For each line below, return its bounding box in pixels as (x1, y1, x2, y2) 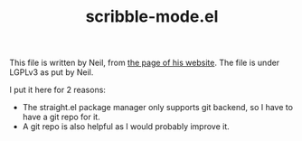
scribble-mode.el (85, 6, 219, 27)
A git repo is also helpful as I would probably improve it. (22, 121, 231, 132)
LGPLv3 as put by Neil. (9, 67, 94, 78)
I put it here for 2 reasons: (9, 84, 107, 96)
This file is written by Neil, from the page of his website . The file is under (9, 57, 280, 69)
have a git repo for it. (22, 111, 101, 123)
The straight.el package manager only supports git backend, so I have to (22, 102, 294, 113)
